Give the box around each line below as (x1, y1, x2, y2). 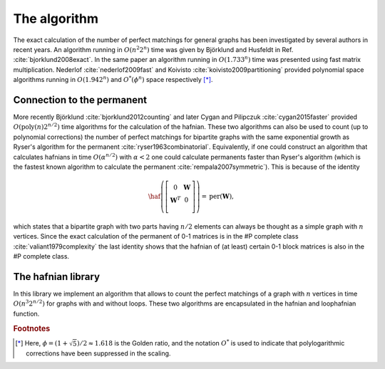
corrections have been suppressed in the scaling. (26, 349, 171, 358)
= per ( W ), (201, 192, 235, 201)
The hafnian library (13, 271, 100, 283)
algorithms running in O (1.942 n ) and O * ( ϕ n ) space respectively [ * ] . (13, 75, 213, 84)
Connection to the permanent (13, 93, 148, 106)
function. (13, 309, 40, 318)
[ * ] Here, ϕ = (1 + (15, 338, 68, 347)
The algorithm (13, 11, 99, 26)
